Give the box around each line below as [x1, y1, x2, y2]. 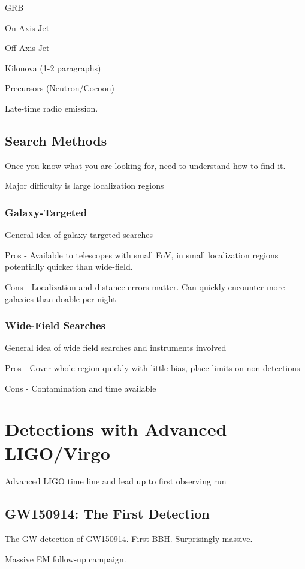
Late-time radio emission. [5, 101, 98, 114]
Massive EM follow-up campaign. [5, 552, 126, 565]
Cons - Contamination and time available [5, 381, 156, 394]
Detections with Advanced [5, 417, 227, 441]
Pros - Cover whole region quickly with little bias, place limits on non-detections [5, 361, 300, 374]
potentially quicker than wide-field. [5, 260, 133, 273]
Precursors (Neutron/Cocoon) [5, 82, 114, 94]
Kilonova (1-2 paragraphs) [5, 61, 101, 74]
